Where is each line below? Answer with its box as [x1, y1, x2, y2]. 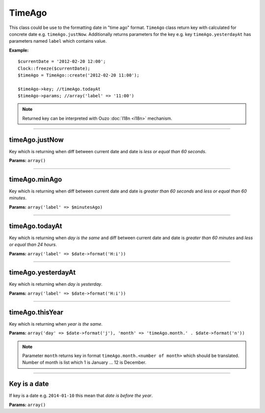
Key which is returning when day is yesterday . [9, 281, 103, 287]
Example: [9, 47, 29, 53]
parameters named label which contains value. [9, 38, 107, 44]
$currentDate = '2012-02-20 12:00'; [18, 59, 106, 64]
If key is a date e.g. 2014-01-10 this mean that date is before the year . [9, 393, 153, 399]
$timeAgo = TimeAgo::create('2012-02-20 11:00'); [18, 72, 140, 78]
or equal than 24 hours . [9, 242, 57, 248]
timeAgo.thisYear [9, 308, 63, 316]
